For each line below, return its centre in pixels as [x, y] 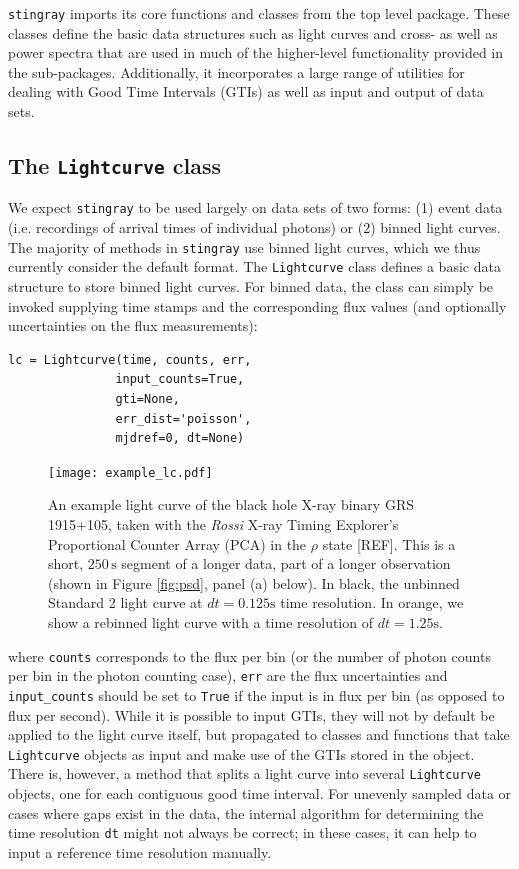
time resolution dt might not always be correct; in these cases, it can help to [242, 832]
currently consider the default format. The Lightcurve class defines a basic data [254, 266]
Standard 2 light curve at [125, 602]
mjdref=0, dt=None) [180, 438]
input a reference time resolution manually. [140, 851]
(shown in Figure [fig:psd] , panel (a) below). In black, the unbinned [254, 582]
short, [66, 563]
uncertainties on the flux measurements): [133, 325]
